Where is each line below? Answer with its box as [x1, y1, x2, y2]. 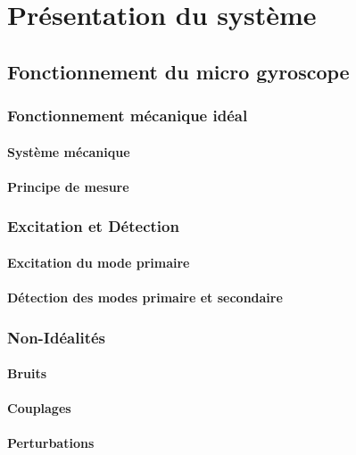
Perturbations [7, 434, 95, 452]
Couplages [7, 399, 71, 418]
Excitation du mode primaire [7, 252, 190, 271]
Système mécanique [7, 142, 130, 161]
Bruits [7, 364, 47, 383]
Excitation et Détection [7, 215, 179, 237]
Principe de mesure [7, 177, 129, 195]
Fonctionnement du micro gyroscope [7, 57, 350, 85]
